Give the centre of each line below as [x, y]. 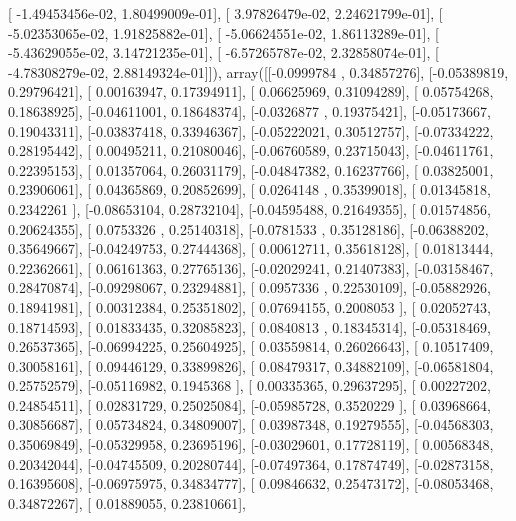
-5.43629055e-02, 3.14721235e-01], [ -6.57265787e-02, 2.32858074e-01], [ [223, 52]
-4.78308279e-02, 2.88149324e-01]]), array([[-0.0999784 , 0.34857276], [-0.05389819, [258, 71]
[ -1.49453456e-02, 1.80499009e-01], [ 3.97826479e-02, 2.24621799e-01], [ [225, 13]
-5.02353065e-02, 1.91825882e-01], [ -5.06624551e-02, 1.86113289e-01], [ [223, 32]
